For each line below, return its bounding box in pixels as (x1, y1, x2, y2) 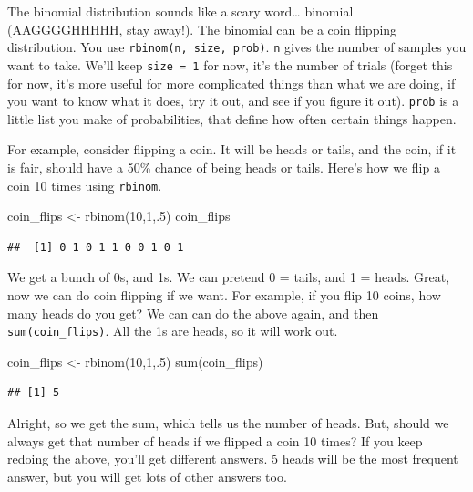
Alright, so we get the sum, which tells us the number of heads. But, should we (7, 413, 449, 432)
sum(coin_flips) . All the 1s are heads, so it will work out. (7, 321, 338, 340)
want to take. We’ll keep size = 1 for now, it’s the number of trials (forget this (7, 55, 453, 74)
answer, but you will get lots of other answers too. (7, 466, 287, 486)
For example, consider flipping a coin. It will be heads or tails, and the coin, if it (7, 140, 457, 159)
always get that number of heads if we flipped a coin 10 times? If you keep (7, 431, 423, 450)
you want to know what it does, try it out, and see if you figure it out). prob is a (7, 91, 459, 110)
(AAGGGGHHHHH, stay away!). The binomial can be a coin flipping (7, 19, 397, 38)
